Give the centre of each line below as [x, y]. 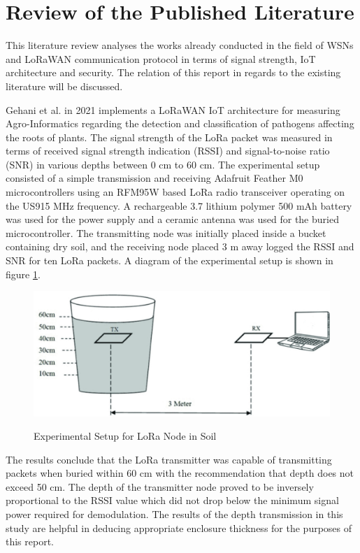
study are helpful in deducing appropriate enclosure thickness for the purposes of [179, 527]
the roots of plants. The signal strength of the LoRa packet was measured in [169, 137]
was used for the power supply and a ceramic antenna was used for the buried [172, 219]
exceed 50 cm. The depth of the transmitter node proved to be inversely [160, 486]
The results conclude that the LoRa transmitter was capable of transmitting [169, 459]
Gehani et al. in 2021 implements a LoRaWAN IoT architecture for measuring [173, 109]
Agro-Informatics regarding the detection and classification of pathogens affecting [180, 123]
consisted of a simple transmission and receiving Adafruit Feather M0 [154, 178]
